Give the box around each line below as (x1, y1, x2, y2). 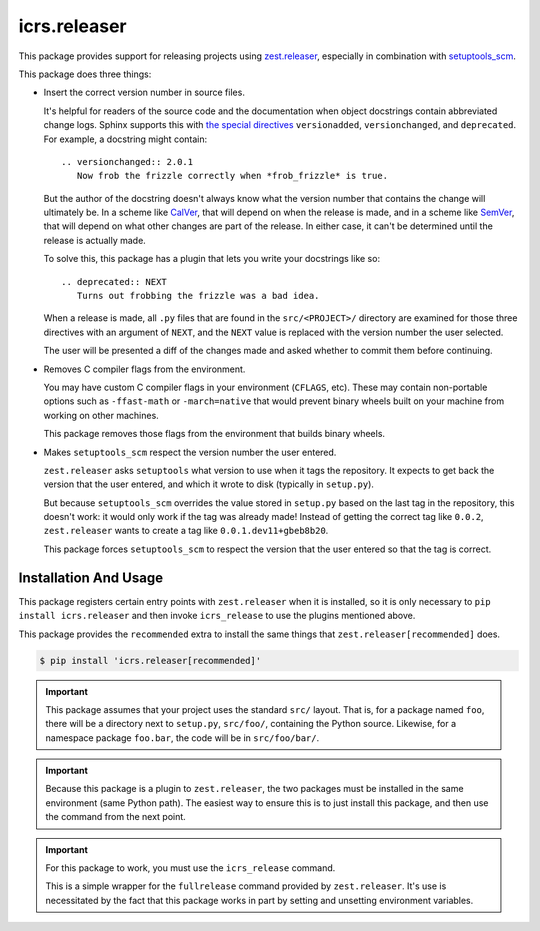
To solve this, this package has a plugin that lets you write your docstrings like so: (43, 253, 380, 265)
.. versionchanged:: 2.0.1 (61, 156, 194, 167)
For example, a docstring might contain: (43, 133, 208, 145)
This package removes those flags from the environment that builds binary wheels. (43, 428, 385, 440)
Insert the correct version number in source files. (43, 86, 245, 99)
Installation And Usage (18, 569, 164, 586)
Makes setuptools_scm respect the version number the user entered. (43, 446, 337, 458)
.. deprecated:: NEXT (61, 276, 167, 287)
